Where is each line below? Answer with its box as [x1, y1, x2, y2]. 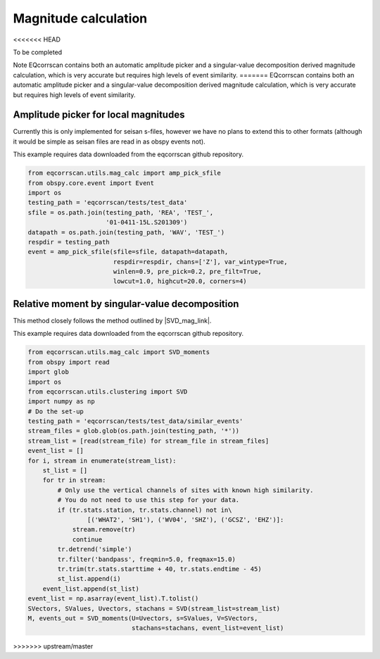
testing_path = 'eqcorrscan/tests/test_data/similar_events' [27, 418, 243, 425]
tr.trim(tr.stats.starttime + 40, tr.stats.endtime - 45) [57, 565, 262, 573]
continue [72, 535, 103, 544]
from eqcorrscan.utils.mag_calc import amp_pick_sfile [27, 169, 221, 177]
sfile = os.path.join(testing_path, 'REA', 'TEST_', [27, 208, 214, 216]
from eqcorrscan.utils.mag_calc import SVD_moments [27, 349, 210, 356]
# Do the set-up [27, 407, 84, 415]
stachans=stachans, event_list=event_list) [131, 624, 284, 632]
